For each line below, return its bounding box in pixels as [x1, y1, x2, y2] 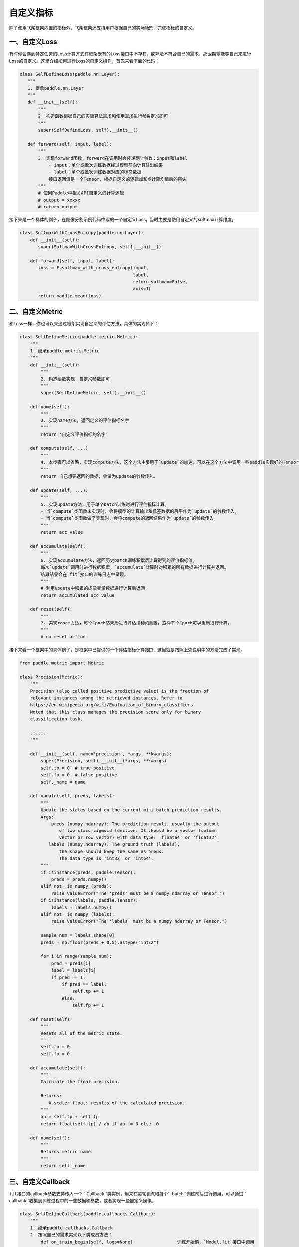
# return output [38, 204, 78, 209]
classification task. [30, 716, 83, 722]
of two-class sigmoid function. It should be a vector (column [59, 828, 217, 833]
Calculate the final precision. [40, 1079, 120, 1085]
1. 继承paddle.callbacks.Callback [30, 1225, 113, 1231]
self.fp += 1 [72, 1003, 104, 1008]
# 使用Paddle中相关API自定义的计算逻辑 [38, 190, 124, 196]
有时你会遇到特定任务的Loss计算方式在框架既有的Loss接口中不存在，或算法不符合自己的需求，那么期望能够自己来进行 [9, 51, 252, 57]
